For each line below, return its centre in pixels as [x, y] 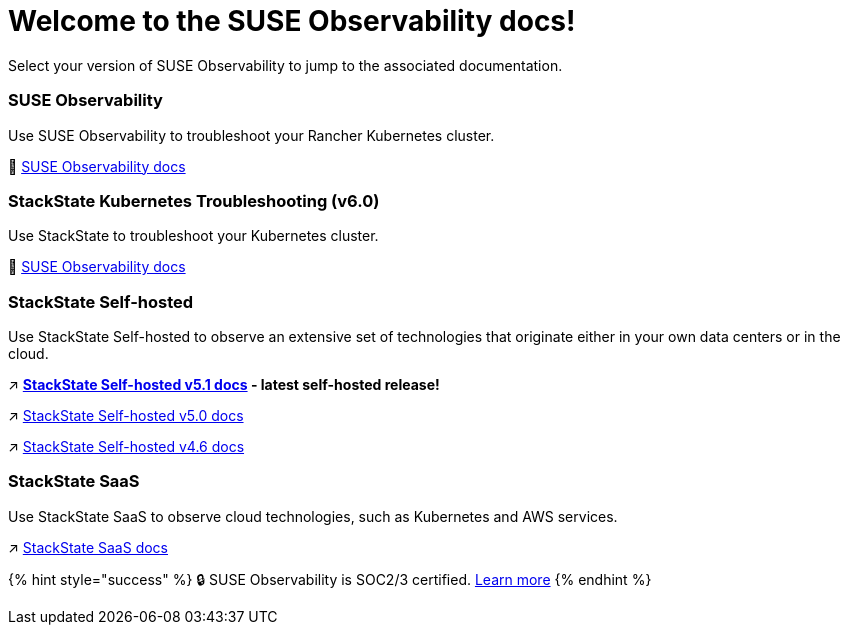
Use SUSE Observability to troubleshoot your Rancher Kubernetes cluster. [251, 135]
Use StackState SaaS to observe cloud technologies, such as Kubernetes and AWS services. [313, 516]
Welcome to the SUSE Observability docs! [292, 21]
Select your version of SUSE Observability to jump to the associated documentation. [285, 65]
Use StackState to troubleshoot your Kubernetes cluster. [193, 236]
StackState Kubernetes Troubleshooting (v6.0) [194, 200]
